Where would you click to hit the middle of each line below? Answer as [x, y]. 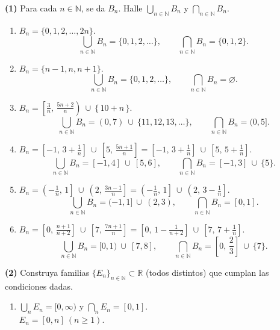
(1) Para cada [31, 8]
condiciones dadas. [39, 286]
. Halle [130, 8]
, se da [93, 8]
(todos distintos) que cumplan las [207, 272]
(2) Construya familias [47, 272]
